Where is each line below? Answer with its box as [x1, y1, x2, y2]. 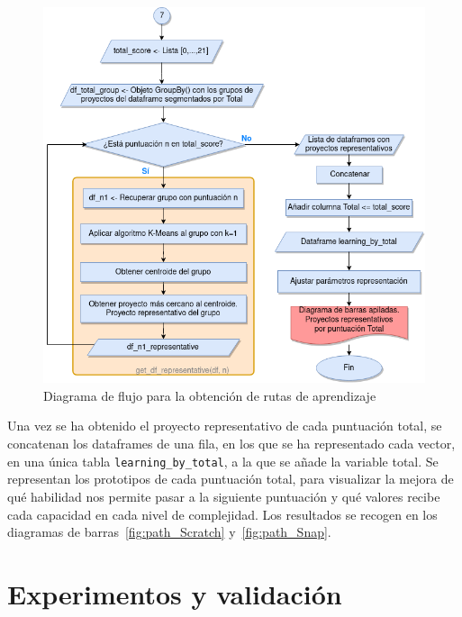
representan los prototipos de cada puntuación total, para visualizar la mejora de [7, 469, 454, 488]
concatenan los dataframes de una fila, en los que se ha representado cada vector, [7, 434, 456, 453]
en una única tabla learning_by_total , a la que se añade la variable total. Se [7, 451, 439, 470]
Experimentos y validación [7, 575, 342, 612]
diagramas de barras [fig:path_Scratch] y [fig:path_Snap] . [7, 522, 331, 541]
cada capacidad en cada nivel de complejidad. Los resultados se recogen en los [7, 504, 438, 523]
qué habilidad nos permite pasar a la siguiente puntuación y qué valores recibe [7, 486, 440, 505]
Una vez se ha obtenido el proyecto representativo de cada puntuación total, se [7, 416, 442, 435]
